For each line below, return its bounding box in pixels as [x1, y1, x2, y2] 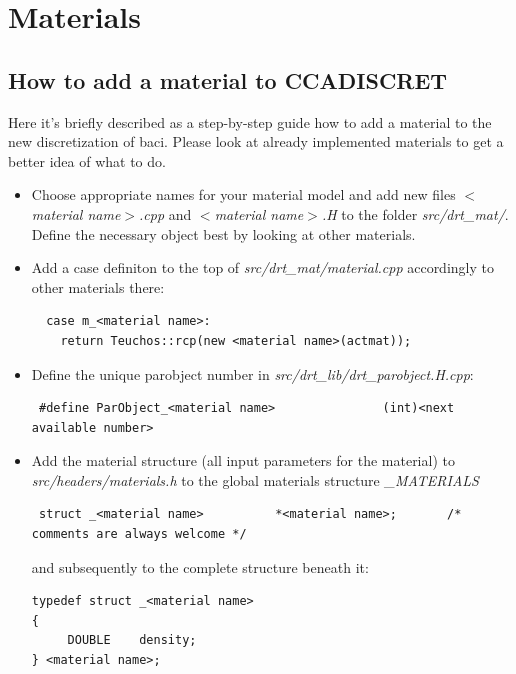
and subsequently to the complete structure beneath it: [31, 556, 369, 577]
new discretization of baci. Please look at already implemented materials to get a [8, 131, 504, 152]
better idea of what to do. [8, 150, 166, 171]
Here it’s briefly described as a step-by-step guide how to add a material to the [8, 111, 492, 132]
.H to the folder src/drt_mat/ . [321, 203, 509, 224]
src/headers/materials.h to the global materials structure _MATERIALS [31, 469, 479, 490]
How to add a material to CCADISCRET [8, 64, 448, 95]
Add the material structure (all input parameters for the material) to [31, 450, 455, 471]
